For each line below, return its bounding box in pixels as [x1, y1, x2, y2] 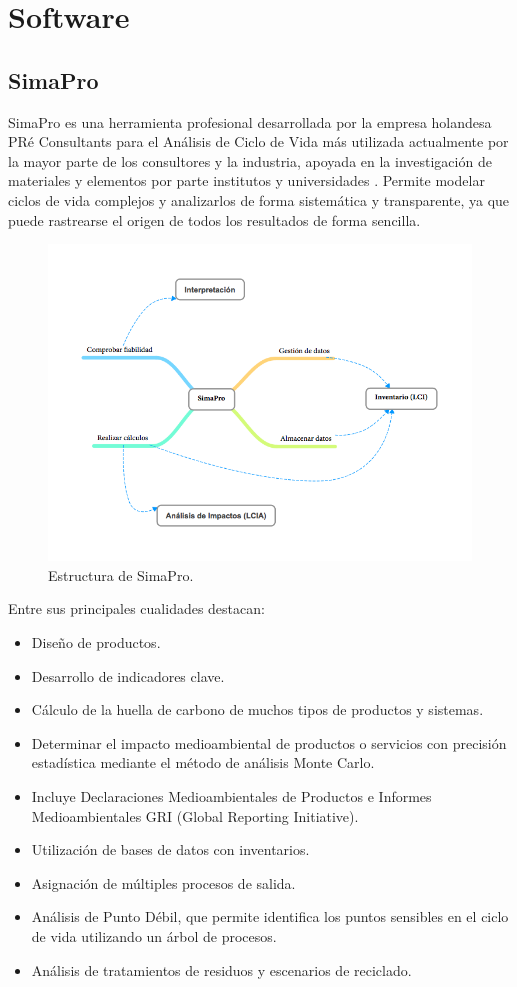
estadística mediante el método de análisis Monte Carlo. [31, 752, 375, 773]
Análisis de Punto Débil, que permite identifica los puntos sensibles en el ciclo [31, 906, 509, 927]
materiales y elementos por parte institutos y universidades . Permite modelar [8, 170, 485, 191]
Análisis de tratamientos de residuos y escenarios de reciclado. [31, 959, 412, 980]
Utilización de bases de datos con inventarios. [31, 839, 310, 860]
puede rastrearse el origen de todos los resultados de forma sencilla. [8, 209, 421, 230]
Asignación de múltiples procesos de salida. [31, 872, 296, 893]
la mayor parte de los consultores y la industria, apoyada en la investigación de [8, 150, 492, 171]
